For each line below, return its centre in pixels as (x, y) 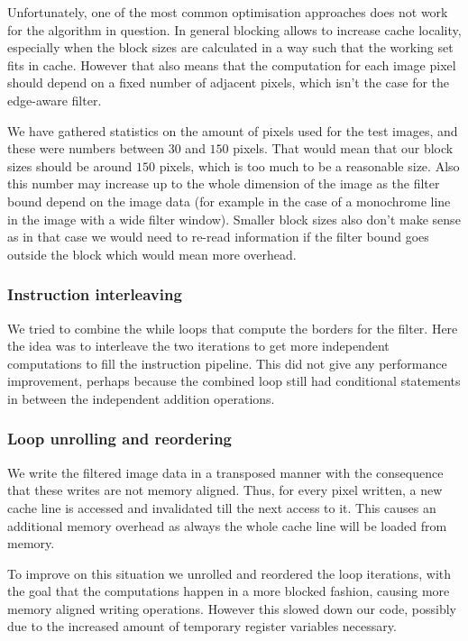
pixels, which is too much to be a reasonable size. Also (309, 165)
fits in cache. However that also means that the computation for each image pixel (232, 64)
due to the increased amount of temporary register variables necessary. (202, 626)
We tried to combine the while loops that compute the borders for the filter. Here (233, 328)
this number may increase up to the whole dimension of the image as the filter (224, 183)
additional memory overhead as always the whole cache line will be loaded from (227, 525)
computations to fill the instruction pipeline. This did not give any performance (227, 363)
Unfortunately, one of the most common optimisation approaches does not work (228, 12)
